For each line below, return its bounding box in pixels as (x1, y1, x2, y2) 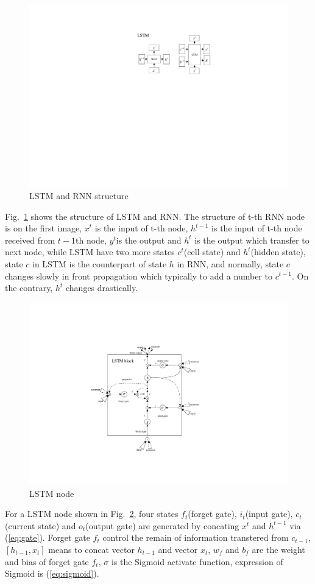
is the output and (116, 233, 182, 246)
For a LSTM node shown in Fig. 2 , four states (5, 507, 179, 520)
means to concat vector (48, 543, 135, 556)
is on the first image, (5, 222, 82, 234)
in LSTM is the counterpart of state (32, 257, 167, 270)
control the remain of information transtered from (102, 531, 289, 544)
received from (5, 233, 55, 246)
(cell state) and (183, 245, 241, 258)
